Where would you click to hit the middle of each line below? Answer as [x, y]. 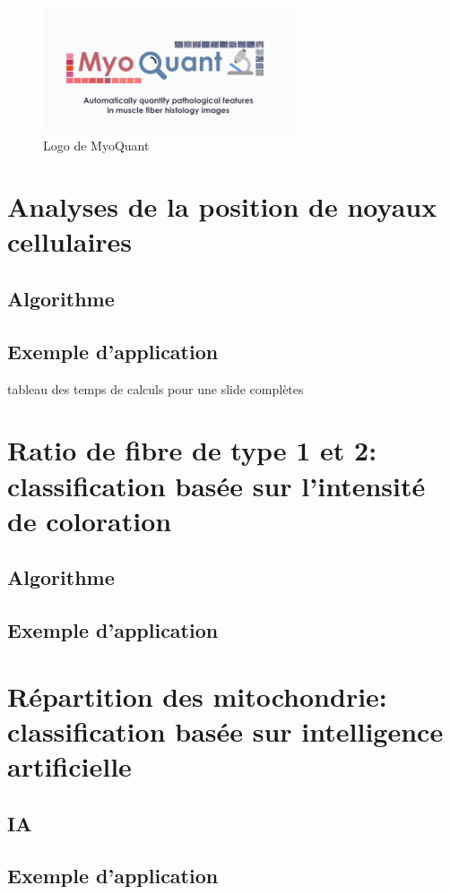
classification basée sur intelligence [225, 731]
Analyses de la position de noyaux [222, 206]
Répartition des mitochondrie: [197, 696]
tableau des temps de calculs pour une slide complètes [156, 388]
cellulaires [70, 241]
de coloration [90, 520]
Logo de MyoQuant [96, 145]
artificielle [69, 766]
